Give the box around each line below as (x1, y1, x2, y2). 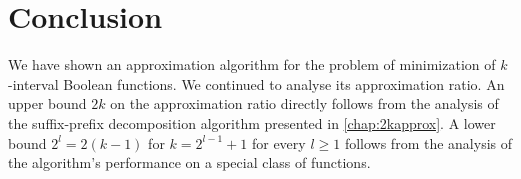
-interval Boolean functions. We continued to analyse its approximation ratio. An (8, 73, 505, 94)
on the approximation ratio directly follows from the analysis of (110, 93, 499, 114)
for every (251, 132, 306, 153)
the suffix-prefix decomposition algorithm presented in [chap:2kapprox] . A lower (8, 112, 496, 133)
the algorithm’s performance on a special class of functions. (8, 152, 371, 173)
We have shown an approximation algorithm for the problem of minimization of (8, 54, 496, 75)
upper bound (8, 93, 87, 114)
